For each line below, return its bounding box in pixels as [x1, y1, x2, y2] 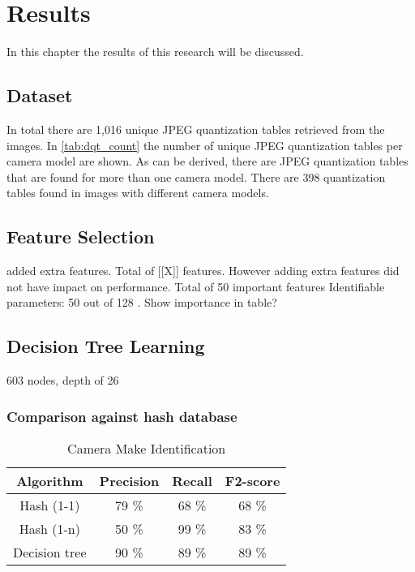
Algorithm [15, 471, 83, 490]
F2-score [225, 471, 280, 490]
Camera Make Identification [67, 438, 226, 458]
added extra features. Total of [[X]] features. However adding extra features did [6, 262, 400, 279]
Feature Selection [6, 224, 155, 249]
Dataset [6, 83, 73, 108]
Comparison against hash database [6, 406, 237, 426]
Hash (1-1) [19, 495, 80, 514]
